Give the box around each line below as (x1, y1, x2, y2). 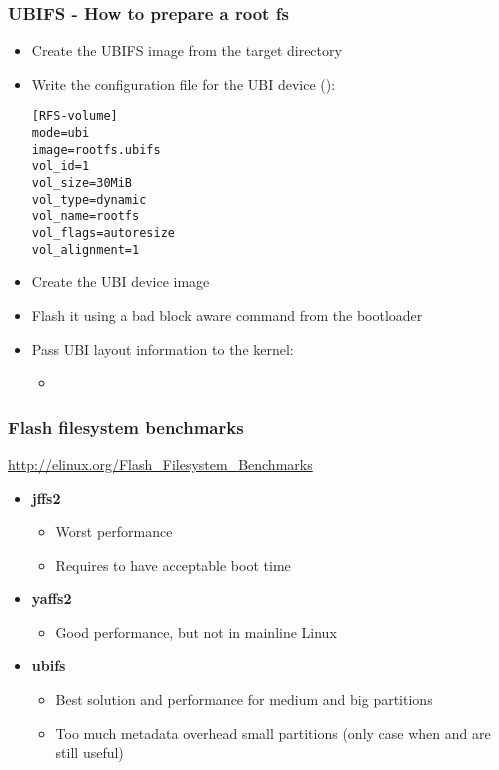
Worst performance (55, 521, 173, 542)
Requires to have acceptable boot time (55, 554, 291, 575)
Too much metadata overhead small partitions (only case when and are (55, 722, 491, 743)
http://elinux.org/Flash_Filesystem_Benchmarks (8, 453, 313, 474)
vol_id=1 (31, 159, 90, 174)
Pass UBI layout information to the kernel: (31, 338, 294, 359)
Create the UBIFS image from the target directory (31, 40, 342, 61)
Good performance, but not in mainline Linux (55, 621, 337, 642)
